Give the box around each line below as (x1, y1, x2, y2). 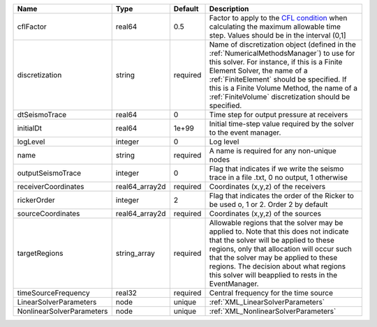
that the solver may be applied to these (209, 253, 338, 262)
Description (209, 4, 249, 13)
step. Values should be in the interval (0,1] (209, 31, 346, 40)
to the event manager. (209, 128, 281, 137)
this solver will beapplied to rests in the (209, 271, 338, 280)
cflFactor (17, 22, 47, 31)
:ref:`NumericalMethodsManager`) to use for (209, 49, 355, 58)
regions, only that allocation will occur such (209, 244, 352, 254)
